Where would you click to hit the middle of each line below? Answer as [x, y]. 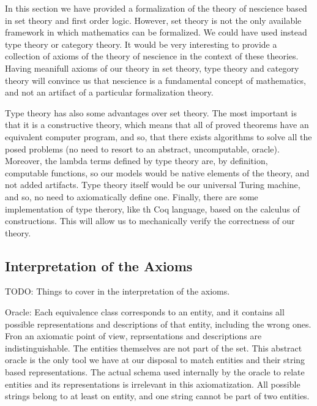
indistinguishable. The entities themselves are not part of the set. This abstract [154, 348]
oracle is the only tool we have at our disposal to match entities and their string [155, 360]
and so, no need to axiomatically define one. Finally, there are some [132, 196]
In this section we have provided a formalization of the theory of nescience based [156, 8]
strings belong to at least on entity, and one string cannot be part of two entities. [157, 396]
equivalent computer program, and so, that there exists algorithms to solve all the [158, 136]
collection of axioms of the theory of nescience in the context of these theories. [152, 56]
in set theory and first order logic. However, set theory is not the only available [153, 20]
